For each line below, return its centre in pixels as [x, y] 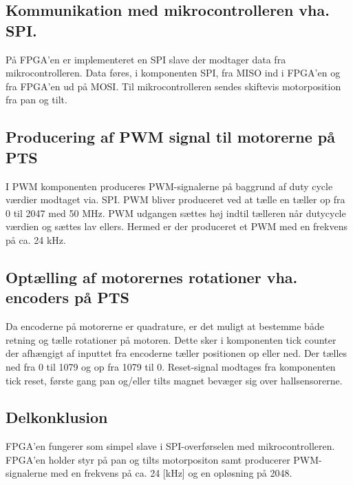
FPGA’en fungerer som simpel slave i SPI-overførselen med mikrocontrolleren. [170, 446]
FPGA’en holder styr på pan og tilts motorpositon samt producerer [148, 459]
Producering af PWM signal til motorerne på [170, 137]
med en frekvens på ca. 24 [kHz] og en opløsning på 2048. [171, 473]
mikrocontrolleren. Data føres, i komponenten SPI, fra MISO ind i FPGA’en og [173, 73]
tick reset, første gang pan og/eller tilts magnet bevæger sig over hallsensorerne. [174, 380]
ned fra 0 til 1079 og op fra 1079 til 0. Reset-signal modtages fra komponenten [171, 366]
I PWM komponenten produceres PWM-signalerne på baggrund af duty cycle [169, 186]
